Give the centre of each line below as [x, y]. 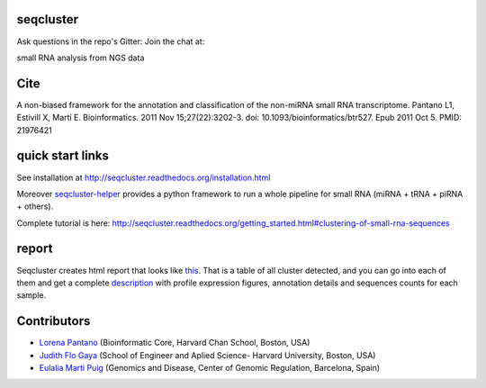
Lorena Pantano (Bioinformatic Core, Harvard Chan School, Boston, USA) [175, 343]
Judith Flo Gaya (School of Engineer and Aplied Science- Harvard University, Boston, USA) [207, 355]
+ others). [35, 206]
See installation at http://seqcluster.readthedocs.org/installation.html [144, 177]
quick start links [63, 156]
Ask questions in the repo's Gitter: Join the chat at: [111, 41]
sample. [31, 295]
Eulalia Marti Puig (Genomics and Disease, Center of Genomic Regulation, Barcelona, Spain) [210, 368]
